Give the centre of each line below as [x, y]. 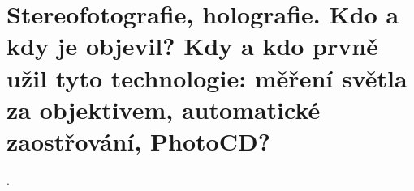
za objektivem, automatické [164, 109]
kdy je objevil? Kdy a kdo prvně [192, 46]
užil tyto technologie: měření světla [207, 77]
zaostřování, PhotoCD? [138, 140]
